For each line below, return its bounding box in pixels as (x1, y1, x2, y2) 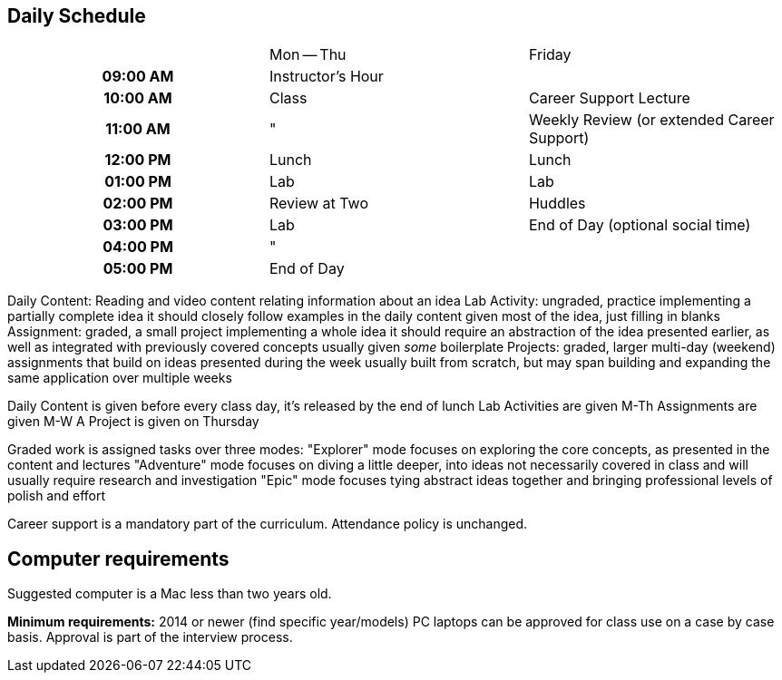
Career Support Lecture (528, 89, 690, 108)
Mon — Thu (269, 45, 347, 64)
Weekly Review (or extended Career (528, 111, 775, 130)
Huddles (528, 194, 586, 213)
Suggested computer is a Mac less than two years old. (7, 586, 332, 602)
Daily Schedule (7, 5, 146, 27)
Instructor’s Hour (269, 67, 384, 86)
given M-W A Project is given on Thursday (7, 413, 259, 430)
